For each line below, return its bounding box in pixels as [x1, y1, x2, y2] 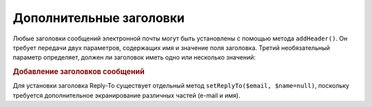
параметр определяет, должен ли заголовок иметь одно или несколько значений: [12, 53, 256, 62]
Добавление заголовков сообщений [12, 67, 145, 77]
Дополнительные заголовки [12, 10, 185, 25]
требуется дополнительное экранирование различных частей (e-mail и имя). [12, 91, 240, 99]
